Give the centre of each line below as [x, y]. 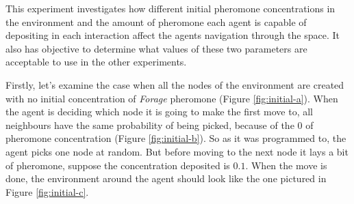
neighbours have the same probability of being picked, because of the [150, 125]
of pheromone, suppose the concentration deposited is [118, 165]
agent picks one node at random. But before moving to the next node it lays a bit [177, 151]
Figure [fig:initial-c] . [47, 191]
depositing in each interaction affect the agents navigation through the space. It [173, 35]
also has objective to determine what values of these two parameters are [156, 48]
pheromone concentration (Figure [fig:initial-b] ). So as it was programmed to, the [176, 138]
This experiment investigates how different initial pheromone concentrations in [170, 8]
